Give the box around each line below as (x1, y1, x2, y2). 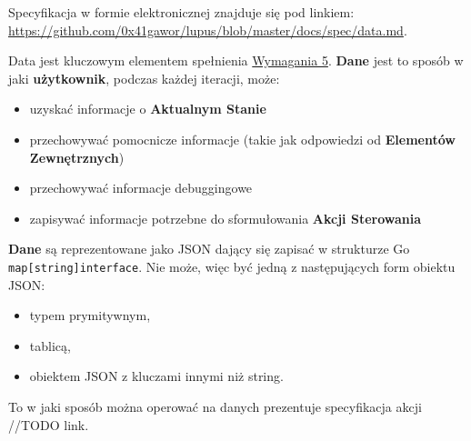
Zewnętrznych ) (29, 147, 125, 166)
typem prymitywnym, (29, 306, 151, 325)
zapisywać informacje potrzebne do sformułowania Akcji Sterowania (29, 208, 422, 227)
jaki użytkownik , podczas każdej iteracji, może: (8, 68, 280, 87)
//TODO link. (8, 415, 89, 434)
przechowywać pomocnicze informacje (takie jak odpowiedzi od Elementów (29, 129, 456, 148)
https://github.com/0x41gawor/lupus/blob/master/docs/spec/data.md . (8, 20, 407, 39)
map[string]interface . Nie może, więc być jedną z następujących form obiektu (8, 256, 456, 276)
